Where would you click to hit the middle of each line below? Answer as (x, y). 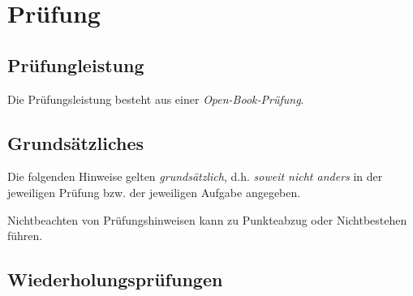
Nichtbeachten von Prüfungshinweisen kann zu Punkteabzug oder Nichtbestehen (207, 219)
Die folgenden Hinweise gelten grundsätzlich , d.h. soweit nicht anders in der (195, 176)
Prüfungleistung (76, 64)
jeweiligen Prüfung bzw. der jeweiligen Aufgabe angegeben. (154, 192)
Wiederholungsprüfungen (115, 279)
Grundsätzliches (76, 142)
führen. (25, 236)
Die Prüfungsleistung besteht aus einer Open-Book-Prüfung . (156, 99)
